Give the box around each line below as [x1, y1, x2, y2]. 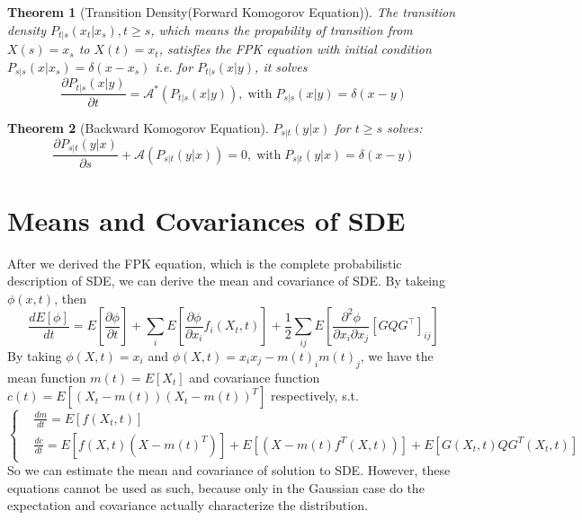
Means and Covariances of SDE [7, 201, 406, 238]
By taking [7, 346, 62, 365]
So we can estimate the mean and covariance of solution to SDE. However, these [7, 461, 451, 480]
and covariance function [189, 367, 320, 386]
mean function [7, 367, 86, 386]
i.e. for [155, 57, 193, 75]
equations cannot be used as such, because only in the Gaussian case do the [7, 478, 425, 497]
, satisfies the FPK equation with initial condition [158, 40, 432, 58]
